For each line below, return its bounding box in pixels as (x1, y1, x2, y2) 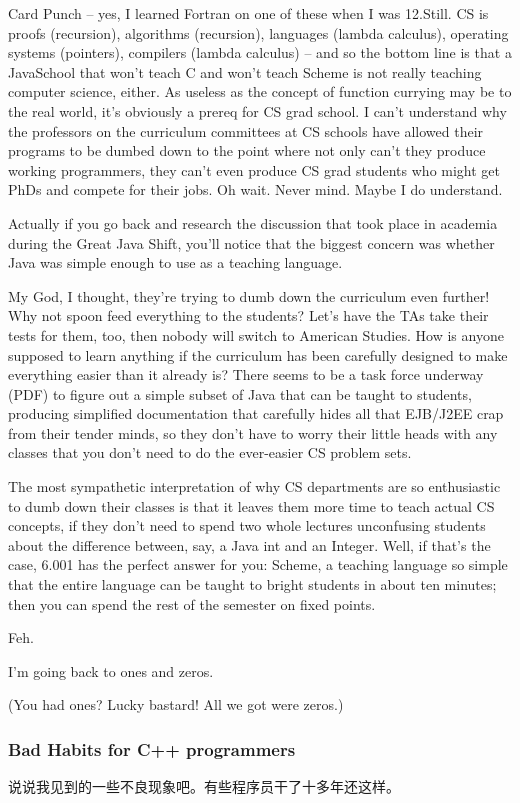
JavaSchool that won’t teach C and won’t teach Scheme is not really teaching (8, 61, 482, 82)
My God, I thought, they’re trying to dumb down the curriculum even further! (8, 285, 490, 306)
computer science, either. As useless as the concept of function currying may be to (8, 81, 512, 102)
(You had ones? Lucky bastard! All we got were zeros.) (8, 694, 344, 715)
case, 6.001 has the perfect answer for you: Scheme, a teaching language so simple (8, 554, 508, 575)
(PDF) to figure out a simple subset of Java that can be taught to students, (8, 383, 472, 404)
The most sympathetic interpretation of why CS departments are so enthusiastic (8, 476, 501, 497)
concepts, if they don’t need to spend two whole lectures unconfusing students (8, 515, 486, 536)
